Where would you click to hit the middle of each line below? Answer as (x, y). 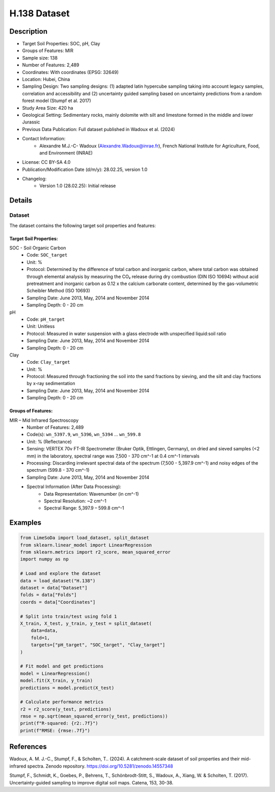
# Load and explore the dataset (61, 573)
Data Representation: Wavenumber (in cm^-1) (92, 494)
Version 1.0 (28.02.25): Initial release (78, 186)
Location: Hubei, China (46, 80)
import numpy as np (44, 559)
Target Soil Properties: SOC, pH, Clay (61, 44)
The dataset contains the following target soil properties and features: (83, 225)
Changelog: (34, 179)
